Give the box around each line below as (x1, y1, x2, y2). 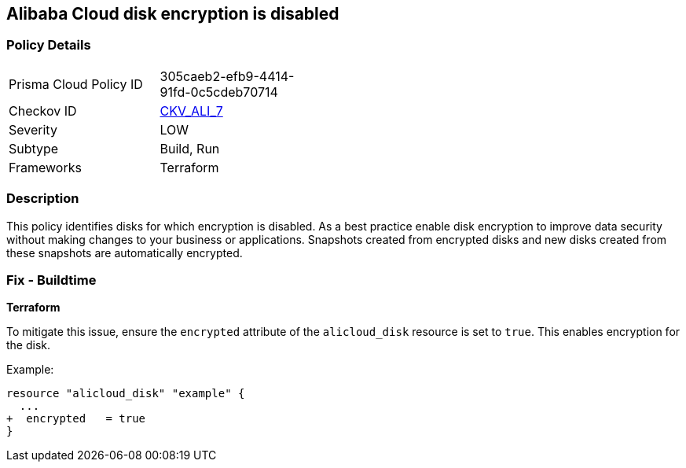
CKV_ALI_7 (160, 102, 223, 119)
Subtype (9, 140, 59, 157)
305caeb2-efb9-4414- (160, 68, 295, 84)
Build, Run (160, 140, 220, 157)
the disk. (6, 338, 51, 352)
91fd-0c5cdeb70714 (160, 83, 278, 100)
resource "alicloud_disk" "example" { (6, 387, 245, 400)
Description (6, 190, 79, 207)
